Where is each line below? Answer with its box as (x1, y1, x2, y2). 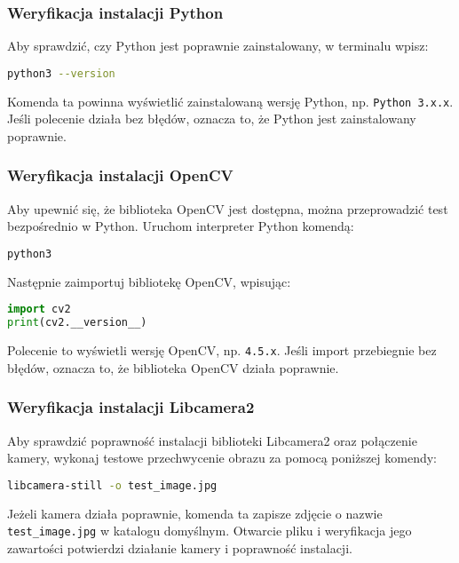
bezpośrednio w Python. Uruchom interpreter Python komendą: (7, 217, 354, 235)
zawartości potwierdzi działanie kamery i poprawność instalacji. (7, 538, 352, 557)
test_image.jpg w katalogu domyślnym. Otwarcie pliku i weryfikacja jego (7, 521, 412, 540)
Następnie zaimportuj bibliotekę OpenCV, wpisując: (7, 272, 291, 290)
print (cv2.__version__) (7, 316, 147, 329)
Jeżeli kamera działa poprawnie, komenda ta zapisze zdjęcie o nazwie (7, 504, 383, 522)
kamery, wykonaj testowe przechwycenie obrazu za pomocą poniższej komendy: (7, 448, 438, 467)
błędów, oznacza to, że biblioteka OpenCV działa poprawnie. (7, 358, 339, 377)
